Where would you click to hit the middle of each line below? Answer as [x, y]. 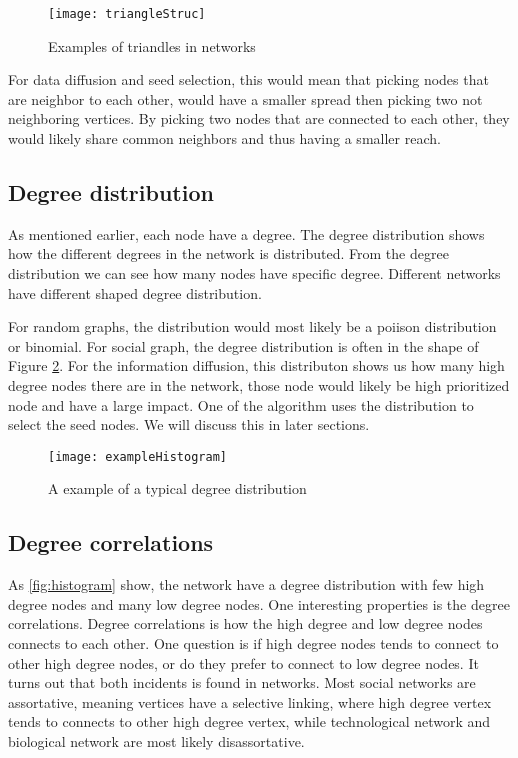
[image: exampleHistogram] [137, 456]
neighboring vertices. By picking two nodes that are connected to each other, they [259, 118]
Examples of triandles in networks [152, 45]
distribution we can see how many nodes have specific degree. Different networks [254, 273]
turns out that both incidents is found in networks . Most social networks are [242, 682]
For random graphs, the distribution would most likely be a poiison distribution [252, 326]
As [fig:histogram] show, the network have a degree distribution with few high [246, 584]
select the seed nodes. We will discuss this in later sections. [189, 424]
